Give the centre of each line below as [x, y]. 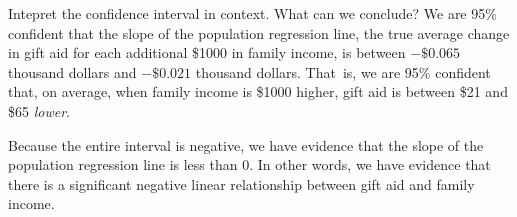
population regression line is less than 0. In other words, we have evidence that [249, 164]
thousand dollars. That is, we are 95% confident [343, 71]
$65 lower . [39, 110]
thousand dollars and [72, 71]
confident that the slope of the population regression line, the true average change [259, 32]
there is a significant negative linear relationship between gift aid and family [241, 183]
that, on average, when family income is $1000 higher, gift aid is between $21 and [258, 91]
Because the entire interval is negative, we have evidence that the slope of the [246, 144]
